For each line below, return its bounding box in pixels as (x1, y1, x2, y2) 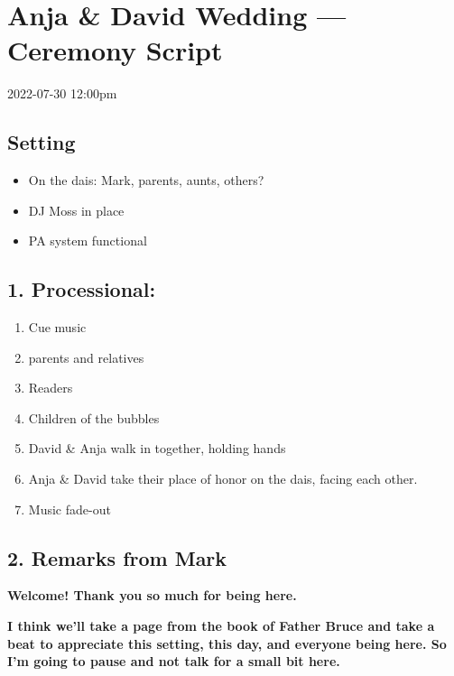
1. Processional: (7, 275, 156, 303)
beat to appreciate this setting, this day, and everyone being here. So (7, 634, 447, 653)
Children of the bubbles (28, 408, 160, 427)
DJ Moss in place (28, 200, 125, 219)
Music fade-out (28, 499, 111, 518)
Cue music (28, 318, 87, 337)
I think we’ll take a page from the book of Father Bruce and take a (7, 616, 435, 635)
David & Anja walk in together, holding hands (28, 439, 286, 458)
